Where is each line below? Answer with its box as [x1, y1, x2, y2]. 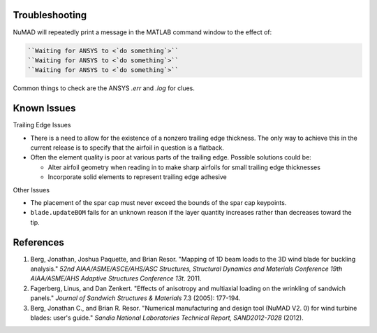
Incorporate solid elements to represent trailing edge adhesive [47, 173, 227, 181]
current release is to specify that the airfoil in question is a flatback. [30, 143, 225, 152]
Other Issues [13, 185, 50, 194]
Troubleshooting [13, 9, 87, 21]
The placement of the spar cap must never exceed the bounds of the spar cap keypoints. [30, 198, 287, 206]
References [13, 236, 64, 248]
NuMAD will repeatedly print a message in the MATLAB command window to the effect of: [13, 28, 272, 36]
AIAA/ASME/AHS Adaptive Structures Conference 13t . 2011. [30, 274, 202, 283]
